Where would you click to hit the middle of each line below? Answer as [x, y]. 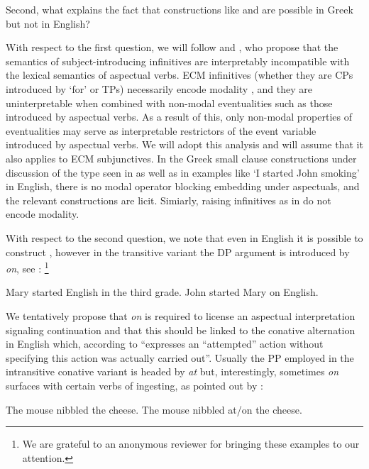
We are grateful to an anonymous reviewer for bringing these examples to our [191, 444]
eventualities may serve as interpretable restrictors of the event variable [161, 130]
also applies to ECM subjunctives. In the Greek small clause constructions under [181, 158]
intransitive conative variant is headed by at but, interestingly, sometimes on [172, 371]
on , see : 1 [27, 267]
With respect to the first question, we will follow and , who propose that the [172, 47]
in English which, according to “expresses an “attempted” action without [165, 344]
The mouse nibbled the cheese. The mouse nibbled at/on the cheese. [154, 409]
